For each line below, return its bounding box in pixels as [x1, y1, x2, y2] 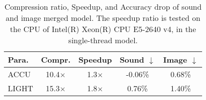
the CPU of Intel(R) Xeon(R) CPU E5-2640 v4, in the [10, 23, 196, 34]
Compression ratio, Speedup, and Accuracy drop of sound [4, 1, 202, 12]
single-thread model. [68, 34, 138, 46]
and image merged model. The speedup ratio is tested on [5, 12, 201, 23]
